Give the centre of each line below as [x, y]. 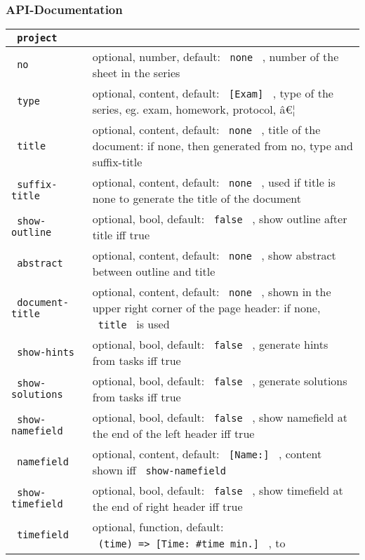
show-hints [46, 353]
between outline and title [154, 272]
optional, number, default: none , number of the [215, 57]
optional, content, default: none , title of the [206, 130]
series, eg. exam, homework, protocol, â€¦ [194, 109]
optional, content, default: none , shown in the [212, 292]
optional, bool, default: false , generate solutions [220, 381]
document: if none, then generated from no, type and [223, 146]
